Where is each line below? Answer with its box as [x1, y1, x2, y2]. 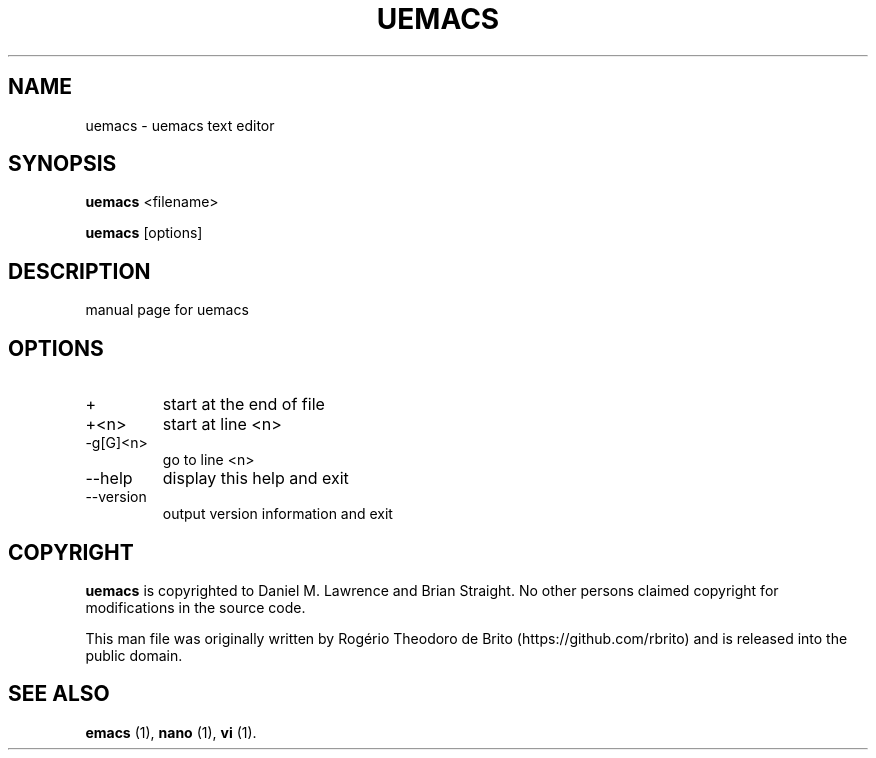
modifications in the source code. [85, 598, 306, 616]
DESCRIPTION [8, 258, 151, 284]
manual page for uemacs [85, 301, 249, 319]
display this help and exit [162, 468, 349, 489]
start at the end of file [162, 394, 325, 415]
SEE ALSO [8, 681, 110, 707]
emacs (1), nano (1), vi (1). [85, 723, 257, 741]
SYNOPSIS [8, 151, 117, 177]
